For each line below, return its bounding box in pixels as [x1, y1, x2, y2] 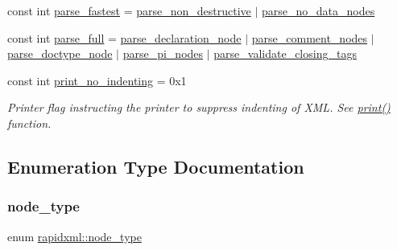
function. [7, 114, 52, 131]
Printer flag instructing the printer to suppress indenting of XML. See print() [7, 99, 391, 116]
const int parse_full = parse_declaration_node [7, 29, 242, 46]
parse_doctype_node [7, 45, 113, 62]
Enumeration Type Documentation [7, 154, 304, 178]
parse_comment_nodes [251, 29, 368, 46]
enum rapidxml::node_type [7, 227, 142, 244]
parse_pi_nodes [122, 45, 204, 62]
